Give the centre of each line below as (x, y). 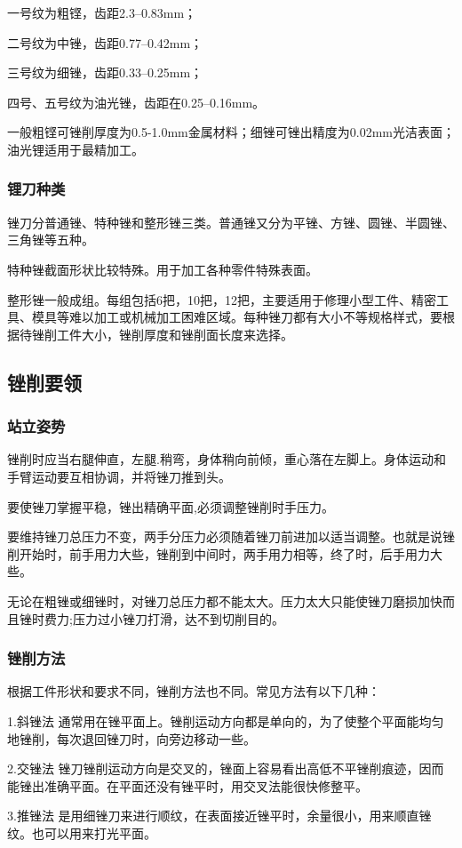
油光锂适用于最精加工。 (76, 149)
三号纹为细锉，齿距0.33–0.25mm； (105, 72)
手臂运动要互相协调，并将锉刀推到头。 (119, 476)
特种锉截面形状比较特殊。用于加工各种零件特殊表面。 (163, 269)
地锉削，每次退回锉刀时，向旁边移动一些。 (131, 738)
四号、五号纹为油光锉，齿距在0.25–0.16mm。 (136, 102)
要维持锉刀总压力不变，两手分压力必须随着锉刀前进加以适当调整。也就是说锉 (231, 536)
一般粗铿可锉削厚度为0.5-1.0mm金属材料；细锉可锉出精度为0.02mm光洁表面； (231, 132)
